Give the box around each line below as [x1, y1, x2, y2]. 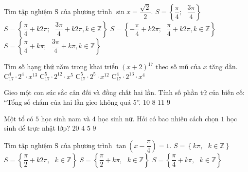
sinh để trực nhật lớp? [4, 123, 70, 133]
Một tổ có [4, 113, 34, 123]
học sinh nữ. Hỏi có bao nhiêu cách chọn [98, 113, 219, 123]
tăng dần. [209, 61, 238, 72]
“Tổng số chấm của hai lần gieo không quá [4, 97, 131, 107]
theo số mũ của [155, 61, 201, 72]
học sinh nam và [41, 113, 90, 123]
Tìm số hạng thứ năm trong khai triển [4, 61, 119, 72]
